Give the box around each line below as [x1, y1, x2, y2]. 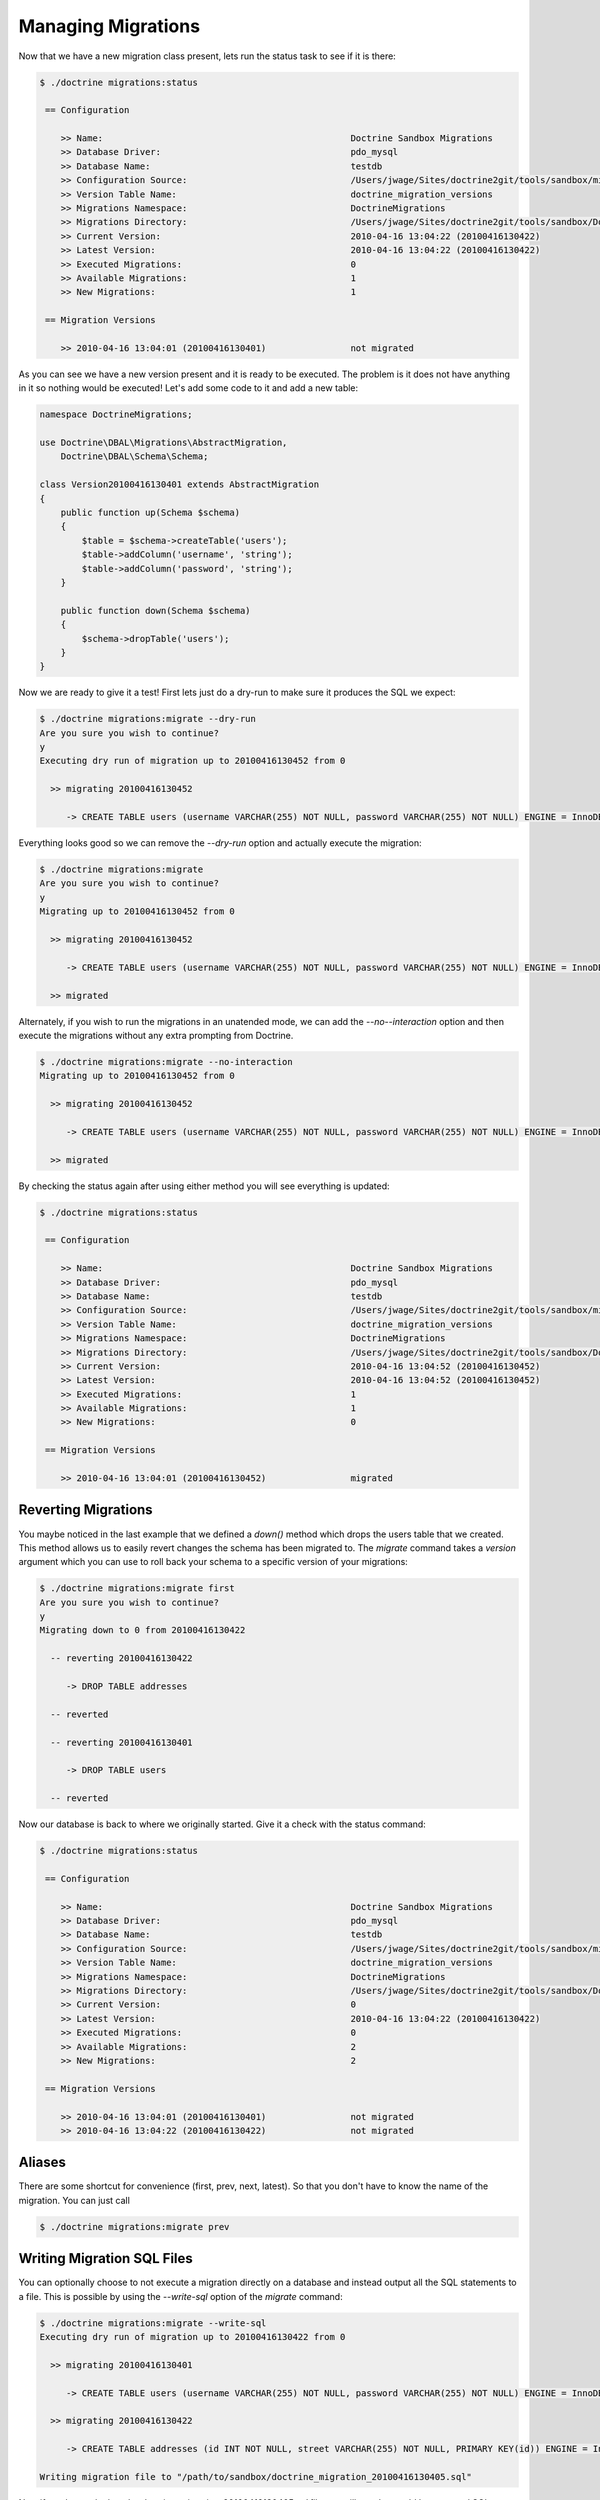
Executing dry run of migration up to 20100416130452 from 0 [39, 755, 346, 767]
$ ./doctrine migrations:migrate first [39, 1583, 235, 1594]
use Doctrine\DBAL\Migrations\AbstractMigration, [39, 437, 288, 449]
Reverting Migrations [18, 1501, 154, 1519]
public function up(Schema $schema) [60, 507, 240, 519]
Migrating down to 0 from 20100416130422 [39, 1625, 246, 1636]
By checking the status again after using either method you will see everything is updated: [18, 1180, 390, 1192]
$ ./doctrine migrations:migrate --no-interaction [39, 1056, 294, 1067]
